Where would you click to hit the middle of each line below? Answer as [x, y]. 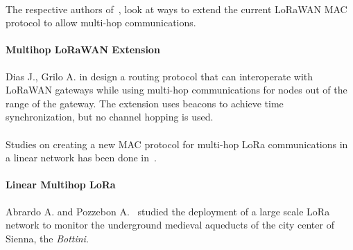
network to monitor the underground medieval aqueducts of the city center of [170, 225]
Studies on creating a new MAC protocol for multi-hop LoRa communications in [177, 144]
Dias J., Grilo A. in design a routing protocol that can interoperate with [160, 76]
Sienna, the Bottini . [47, 238]
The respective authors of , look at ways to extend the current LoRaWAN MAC [176, 9]
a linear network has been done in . [81, 158]
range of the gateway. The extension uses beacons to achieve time [145, 103]
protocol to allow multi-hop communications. [101, 23]
